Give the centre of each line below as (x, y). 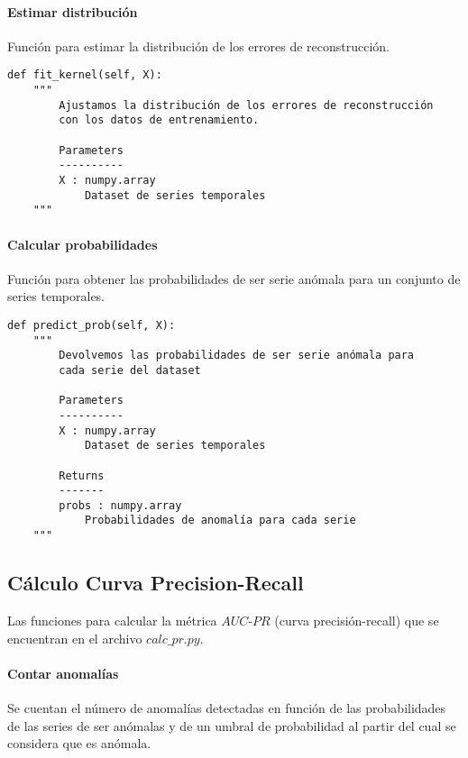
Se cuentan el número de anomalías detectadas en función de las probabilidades (227, 707)
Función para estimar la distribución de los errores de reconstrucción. (199, 46)
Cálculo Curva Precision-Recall (156, 583)
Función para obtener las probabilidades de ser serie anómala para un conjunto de (234, 278)
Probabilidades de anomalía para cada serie (220, 521)
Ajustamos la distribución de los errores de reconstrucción (246, 105)
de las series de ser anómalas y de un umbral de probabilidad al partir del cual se (232, 725)
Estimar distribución (73, 11)
